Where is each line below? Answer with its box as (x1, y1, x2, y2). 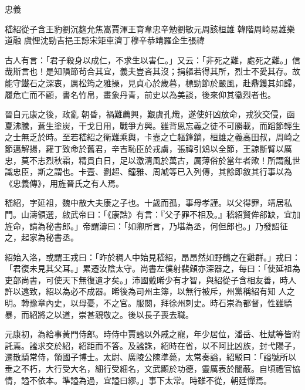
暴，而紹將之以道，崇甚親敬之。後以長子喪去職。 (5, 308, 194, 320)
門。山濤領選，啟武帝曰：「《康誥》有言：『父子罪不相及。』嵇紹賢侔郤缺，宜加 (5, 208, 300, 220)
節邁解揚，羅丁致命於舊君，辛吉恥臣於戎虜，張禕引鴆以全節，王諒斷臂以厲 (5, 142, 292, 154)
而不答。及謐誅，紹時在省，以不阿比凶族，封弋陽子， (94, 339, 300, 351)
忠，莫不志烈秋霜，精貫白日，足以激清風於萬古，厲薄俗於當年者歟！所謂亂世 (5, 154, 300, 166)
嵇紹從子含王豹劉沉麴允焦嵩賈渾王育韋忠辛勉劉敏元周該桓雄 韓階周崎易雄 (5, 22, 287, 35)
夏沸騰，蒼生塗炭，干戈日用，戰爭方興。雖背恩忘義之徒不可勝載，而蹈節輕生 (5, 119, 300, 131)
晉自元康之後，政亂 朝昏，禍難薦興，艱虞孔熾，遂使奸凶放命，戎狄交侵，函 (5, 108, 295, 120)
